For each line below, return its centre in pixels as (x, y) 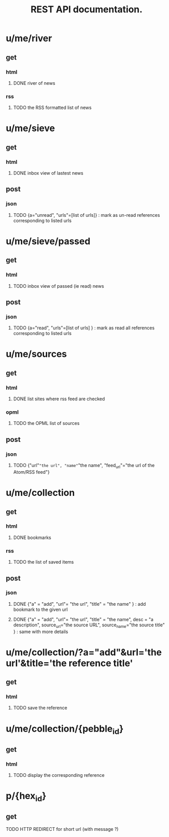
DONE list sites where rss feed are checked (59, 399)
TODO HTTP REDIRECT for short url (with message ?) (62, 829)
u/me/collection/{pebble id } (65, 730)
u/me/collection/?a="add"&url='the (84, 652)
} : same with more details (41, 631)
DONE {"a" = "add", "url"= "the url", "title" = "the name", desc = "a (83, 619)
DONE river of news (34, 83)
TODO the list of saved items (43, 562)
